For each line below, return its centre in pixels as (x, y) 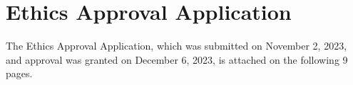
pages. (19, 73)
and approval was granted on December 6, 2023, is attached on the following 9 (177, 59)
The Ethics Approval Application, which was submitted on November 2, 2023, (176, 46)
